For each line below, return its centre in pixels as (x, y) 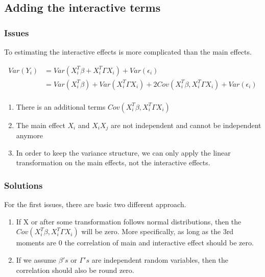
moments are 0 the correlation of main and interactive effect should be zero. (135, 243)
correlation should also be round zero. (75, 270)
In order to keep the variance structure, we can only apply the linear (123, 152)
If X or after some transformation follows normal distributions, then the (129, 221)
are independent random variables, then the (160, 259)
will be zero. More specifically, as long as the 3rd (158, 231)
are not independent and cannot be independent (186, 125)
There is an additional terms (61, 106)
